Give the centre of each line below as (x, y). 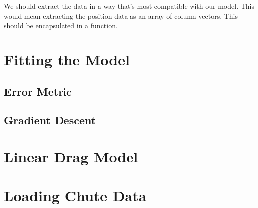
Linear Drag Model (71, 156)
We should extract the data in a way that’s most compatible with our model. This (129, 6)
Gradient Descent (50, 120)
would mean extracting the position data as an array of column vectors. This (121, 16)
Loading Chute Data (75, 195)
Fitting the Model (67, 59)
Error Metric (38, 91)
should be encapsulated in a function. (61, 26)
